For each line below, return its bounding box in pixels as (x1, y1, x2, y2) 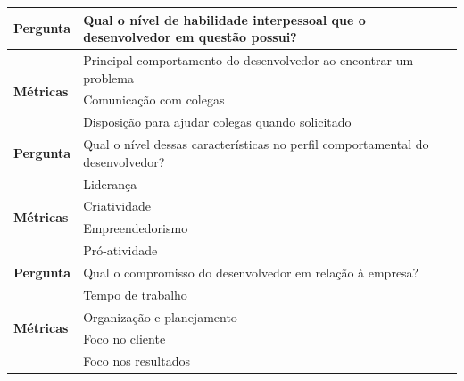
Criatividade (83, 196, 152, 215)
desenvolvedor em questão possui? (83, 28, 297, 46)
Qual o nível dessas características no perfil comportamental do (83, 135, 429, 153)
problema (83, 68, 134, 87)
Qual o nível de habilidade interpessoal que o (83, 10, 366, 29)
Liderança (83, 174, 137, 193)
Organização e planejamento (83, 307, 237, 326)
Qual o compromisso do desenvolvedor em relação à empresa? (83, 262, 419, 281)
